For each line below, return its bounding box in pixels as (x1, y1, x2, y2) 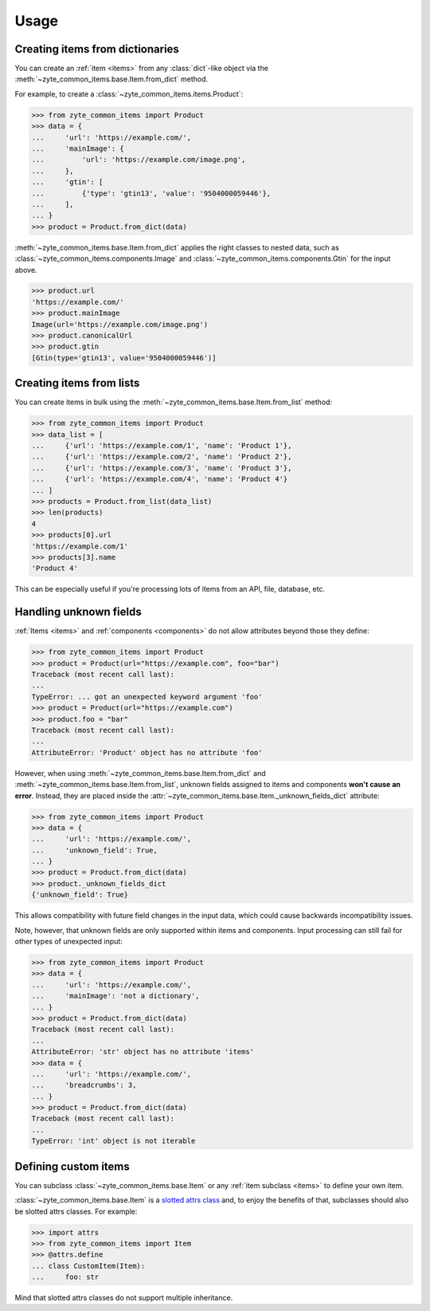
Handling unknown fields (14, 605, 143, 619)
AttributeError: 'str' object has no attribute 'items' (31, 1047, 255, 1057)
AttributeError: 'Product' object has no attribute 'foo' (31, 748, 263, 757)
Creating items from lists (14, 376, 140, 390)
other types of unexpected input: (14, 937, 123, 947)
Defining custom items (14, 1159, 131, 1173)
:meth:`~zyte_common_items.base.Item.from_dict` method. (14, 74, 209, 84)
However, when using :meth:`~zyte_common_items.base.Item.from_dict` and (14, 768, 266, 778)
